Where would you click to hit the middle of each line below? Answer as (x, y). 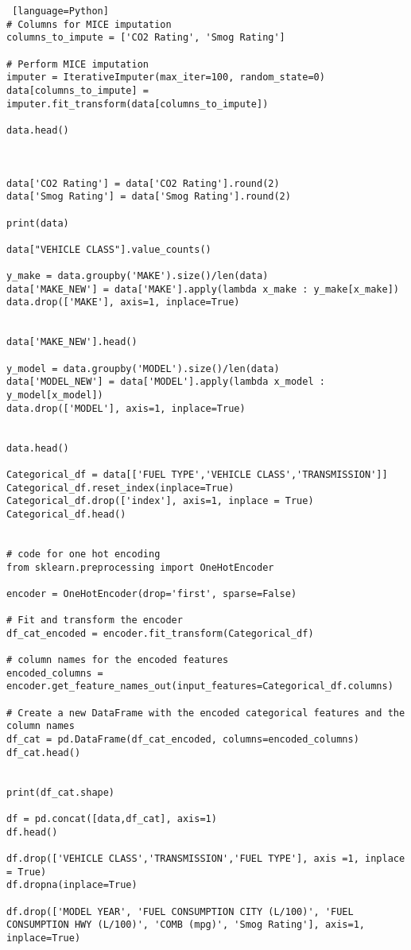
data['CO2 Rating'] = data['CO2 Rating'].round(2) (143, 183)
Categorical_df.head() (66, 514)
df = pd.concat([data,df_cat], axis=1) (112, 819)
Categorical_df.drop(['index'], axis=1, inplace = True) (160, 501)
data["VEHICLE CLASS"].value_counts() (109, 249)
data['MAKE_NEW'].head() (72, 342)
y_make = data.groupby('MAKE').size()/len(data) (138, 276)
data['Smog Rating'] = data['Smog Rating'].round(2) (149, 197)
